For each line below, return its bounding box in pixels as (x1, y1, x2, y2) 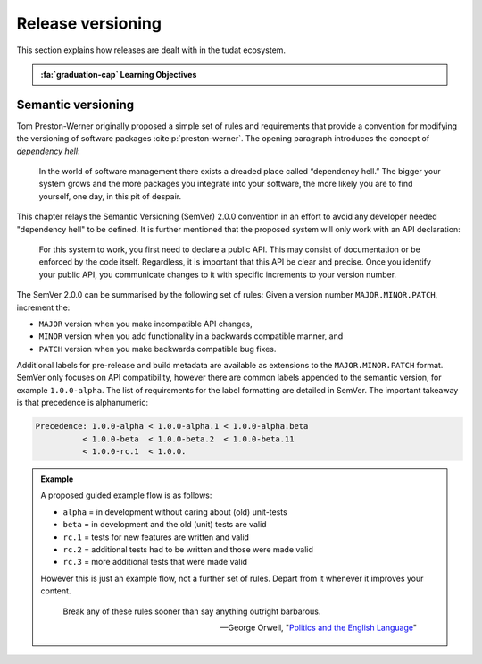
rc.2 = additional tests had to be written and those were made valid (62, 543, 314, 554)
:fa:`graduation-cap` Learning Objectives (40, 69, 197, 80)
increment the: (16, 302, 71, 313)
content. (40, 585, 71, 596)
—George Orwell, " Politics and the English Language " (220, 622, 417, 633)
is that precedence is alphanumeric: (16, 398, 149, 408)
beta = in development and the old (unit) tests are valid (62, 519, 267, 530)
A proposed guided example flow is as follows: (40, 490, 212, 500)
